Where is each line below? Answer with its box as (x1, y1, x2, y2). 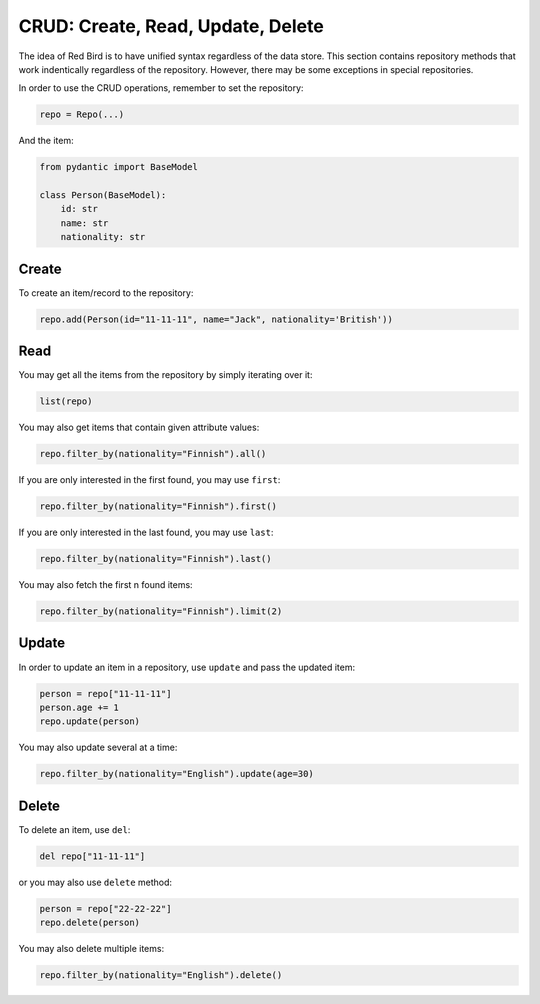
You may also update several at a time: (18, 741, 178, 754)
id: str (60, 203, 99, 215)
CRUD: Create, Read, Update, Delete (18, 15, 324, 37)
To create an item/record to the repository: (18, 286, 194, 299)
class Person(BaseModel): (39, 190, 167, 201)
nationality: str (60, 231, 146, 243)
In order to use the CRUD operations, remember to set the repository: (18, 82, 304, 94)
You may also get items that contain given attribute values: (18, 421, 260, 434)
